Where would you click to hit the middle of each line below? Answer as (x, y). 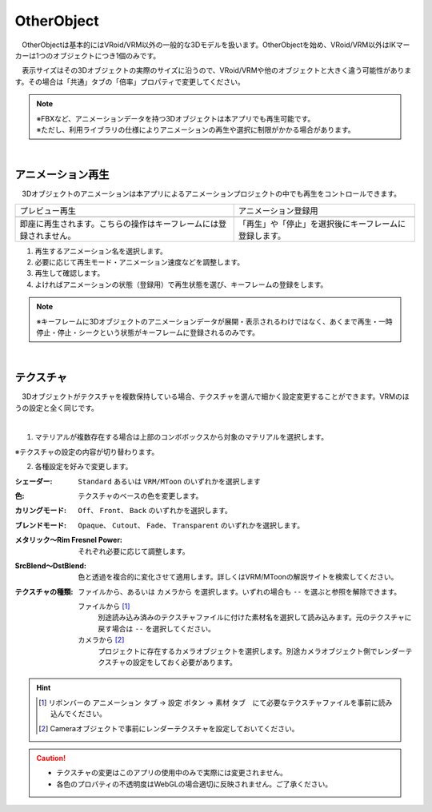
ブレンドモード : (41, 525)
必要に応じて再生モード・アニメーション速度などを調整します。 (140, 262)
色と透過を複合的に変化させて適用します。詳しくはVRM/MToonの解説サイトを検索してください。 (238, 577)
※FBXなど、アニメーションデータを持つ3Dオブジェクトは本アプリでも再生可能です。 (176, 118)
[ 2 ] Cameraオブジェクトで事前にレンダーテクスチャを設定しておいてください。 (169, 728)
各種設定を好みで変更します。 (84, 467)
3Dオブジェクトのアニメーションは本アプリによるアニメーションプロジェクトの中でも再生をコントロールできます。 (211, 194)
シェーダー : (34, 481)
